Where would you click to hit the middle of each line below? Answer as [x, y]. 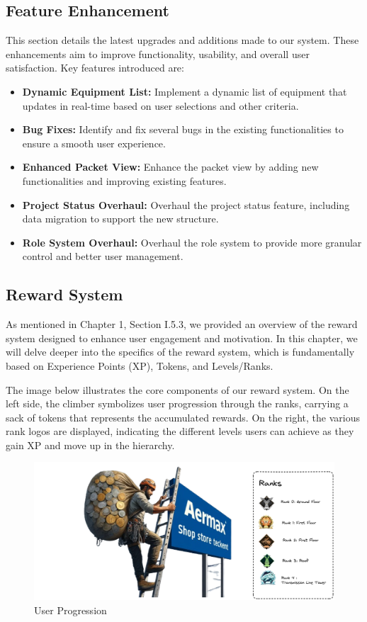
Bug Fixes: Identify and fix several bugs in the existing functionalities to [183, 129]
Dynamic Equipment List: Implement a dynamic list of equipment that [185, 91]
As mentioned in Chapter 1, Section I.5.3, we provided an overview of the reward [182, 324]
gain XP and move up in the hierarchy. [90, 445]
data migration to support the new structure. [120, 219]
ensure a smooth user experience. [94, 143]
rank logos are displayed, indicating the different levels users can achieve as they [180, 431]
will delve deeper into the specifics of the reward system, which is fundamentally [180, 352]
